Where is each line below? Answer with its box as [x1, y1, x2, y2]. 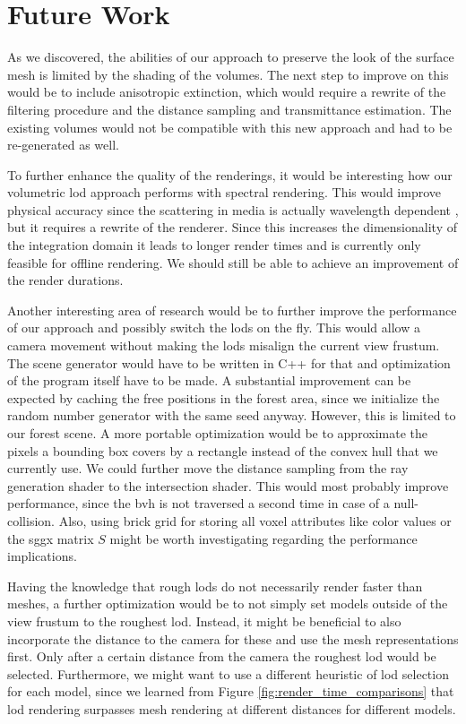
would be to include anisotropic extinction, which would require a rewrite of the [7, 82, 446, 101]
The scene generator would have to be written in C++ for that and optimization [7, 353, 451, 372]
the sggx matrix [7, 529, 94, 547]
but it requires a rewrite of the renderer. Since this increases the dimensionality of [7, 218, 457, 237]
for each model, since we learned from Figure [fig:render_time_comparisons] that [7, 682, 454, 701]
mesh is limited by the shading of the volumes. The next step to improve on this [7, 65, 449, 83]
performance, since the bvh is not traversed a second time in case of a [7, 494, 390, 513]
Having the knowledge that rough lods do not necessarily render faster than [7, 576, 423, 595]
